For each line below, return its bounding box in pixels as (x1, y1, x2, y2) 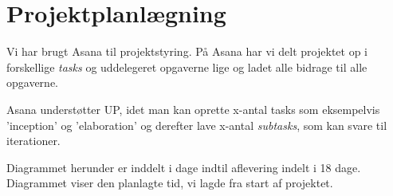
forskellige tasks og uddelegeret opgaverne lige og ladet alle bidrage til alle (6, 58, 367, 75)
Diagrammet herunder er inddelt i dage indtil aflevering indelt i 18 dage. (6, 159, 361, 175)
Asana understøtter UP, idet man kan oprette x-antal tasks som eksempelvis (6, 100, 380, 117)
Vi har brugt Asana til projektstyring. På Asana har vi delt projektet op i (6, 43, 367, 60)
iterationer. (6, 132, 61, 149)
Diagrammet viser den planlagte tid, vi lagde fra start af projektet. (6, 174, 333, 191)
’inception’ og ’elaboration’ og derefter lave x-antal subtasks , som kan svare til (6, 116, 387, 133)
